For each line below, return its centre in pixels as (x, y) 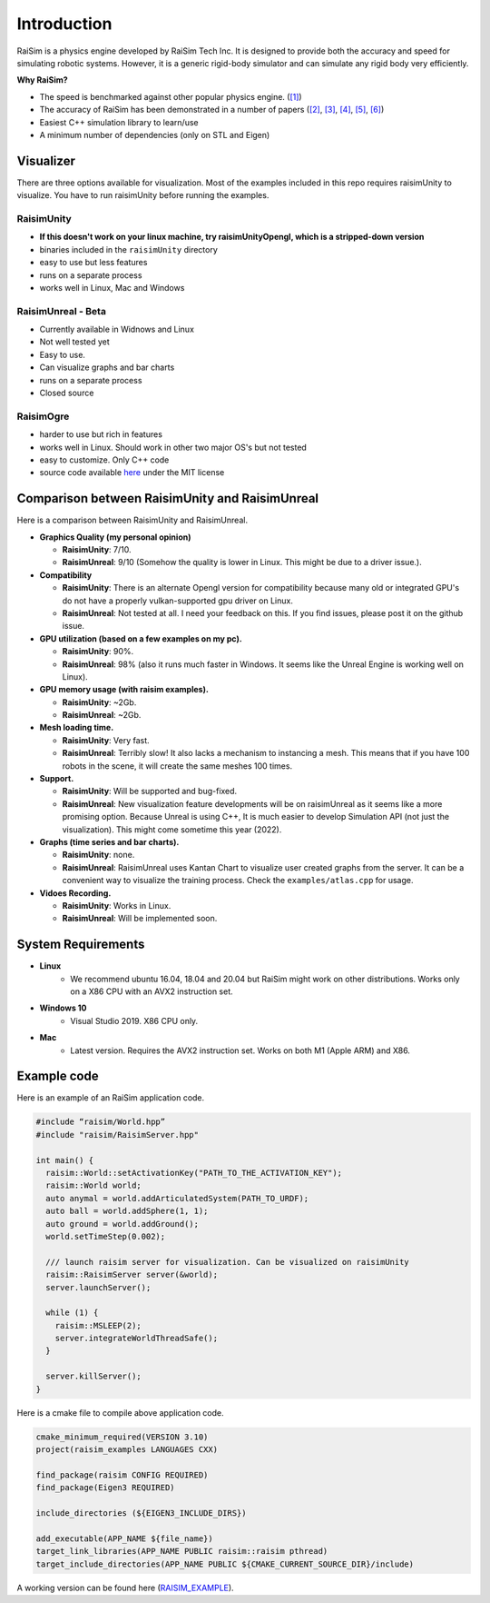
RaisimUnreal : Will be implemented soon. (140, 919)
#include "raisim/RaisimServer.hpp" (118, 1135)
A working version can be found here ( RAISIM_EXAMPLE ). (126, 1588)
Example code (58, 1076)
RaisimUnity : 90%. (98, 652)
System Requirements (81, 945)
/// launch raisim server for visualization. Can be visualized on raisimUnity (228, 1262)
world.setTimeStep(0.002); (106, 1236)
